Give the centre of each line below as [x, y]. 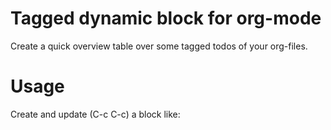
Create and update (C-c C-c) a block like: [95, 114]
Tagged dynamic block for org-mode [166, 18]
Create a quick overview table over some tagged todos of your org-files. [159, 46]
